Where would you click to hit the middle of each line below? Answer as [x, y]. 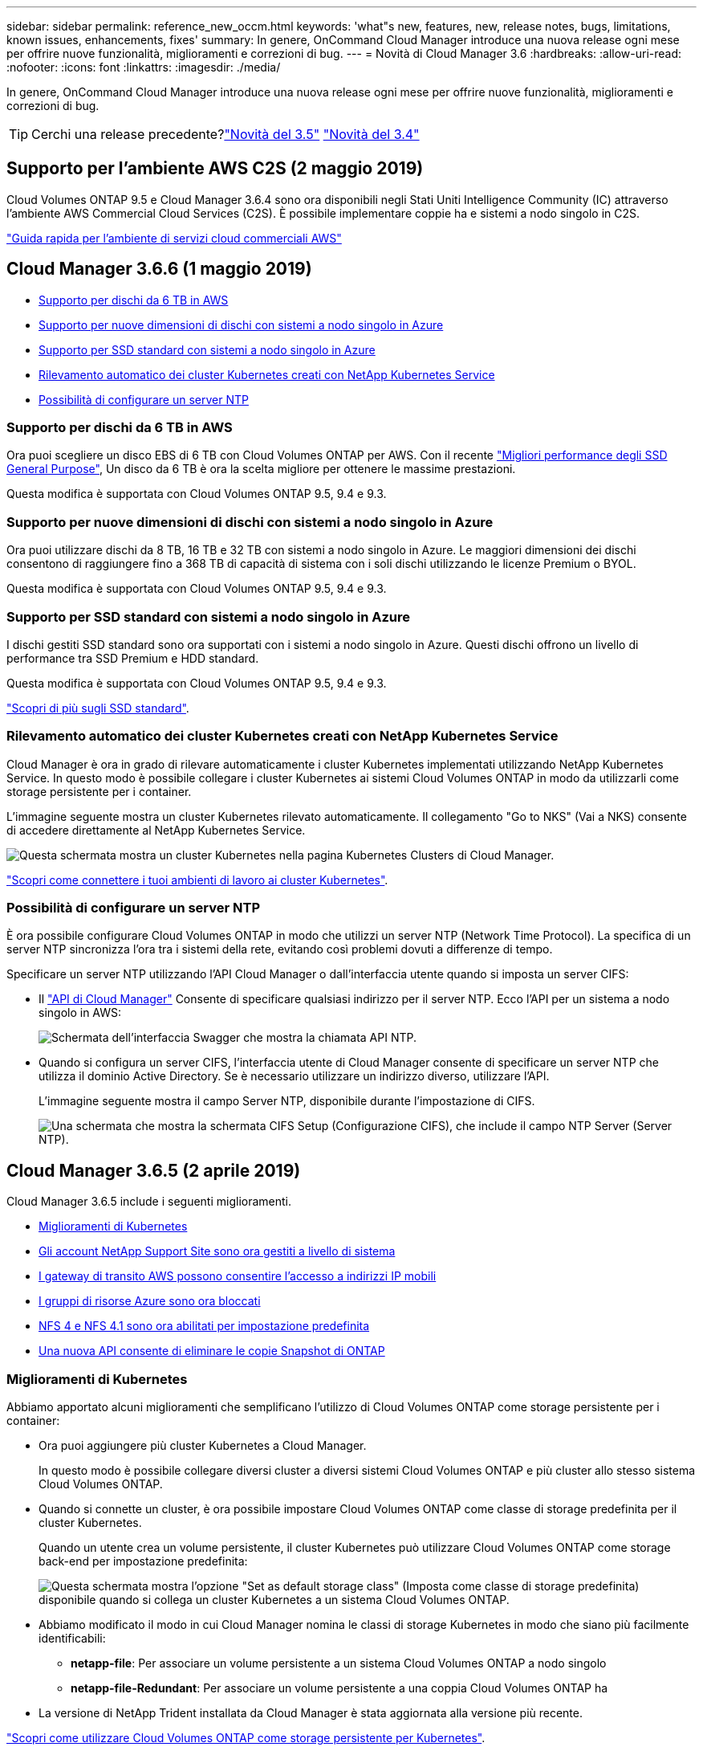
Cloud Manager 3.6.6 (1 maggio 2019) [159, 269]
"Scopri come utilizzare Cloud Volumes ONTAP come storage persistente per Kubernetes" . [246, 1738]
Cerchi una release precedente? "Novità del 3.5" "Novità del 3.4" [226, 134]
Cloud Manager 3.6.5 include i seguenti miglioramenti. [149, 1202]
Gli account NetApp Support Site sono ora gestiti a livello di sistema [217, 1251]
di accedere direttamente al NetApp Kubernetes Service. [156, 830]
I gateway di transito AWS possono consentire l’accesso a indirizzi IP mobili [238, 1276]
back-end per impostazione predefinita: [143, 1561]
